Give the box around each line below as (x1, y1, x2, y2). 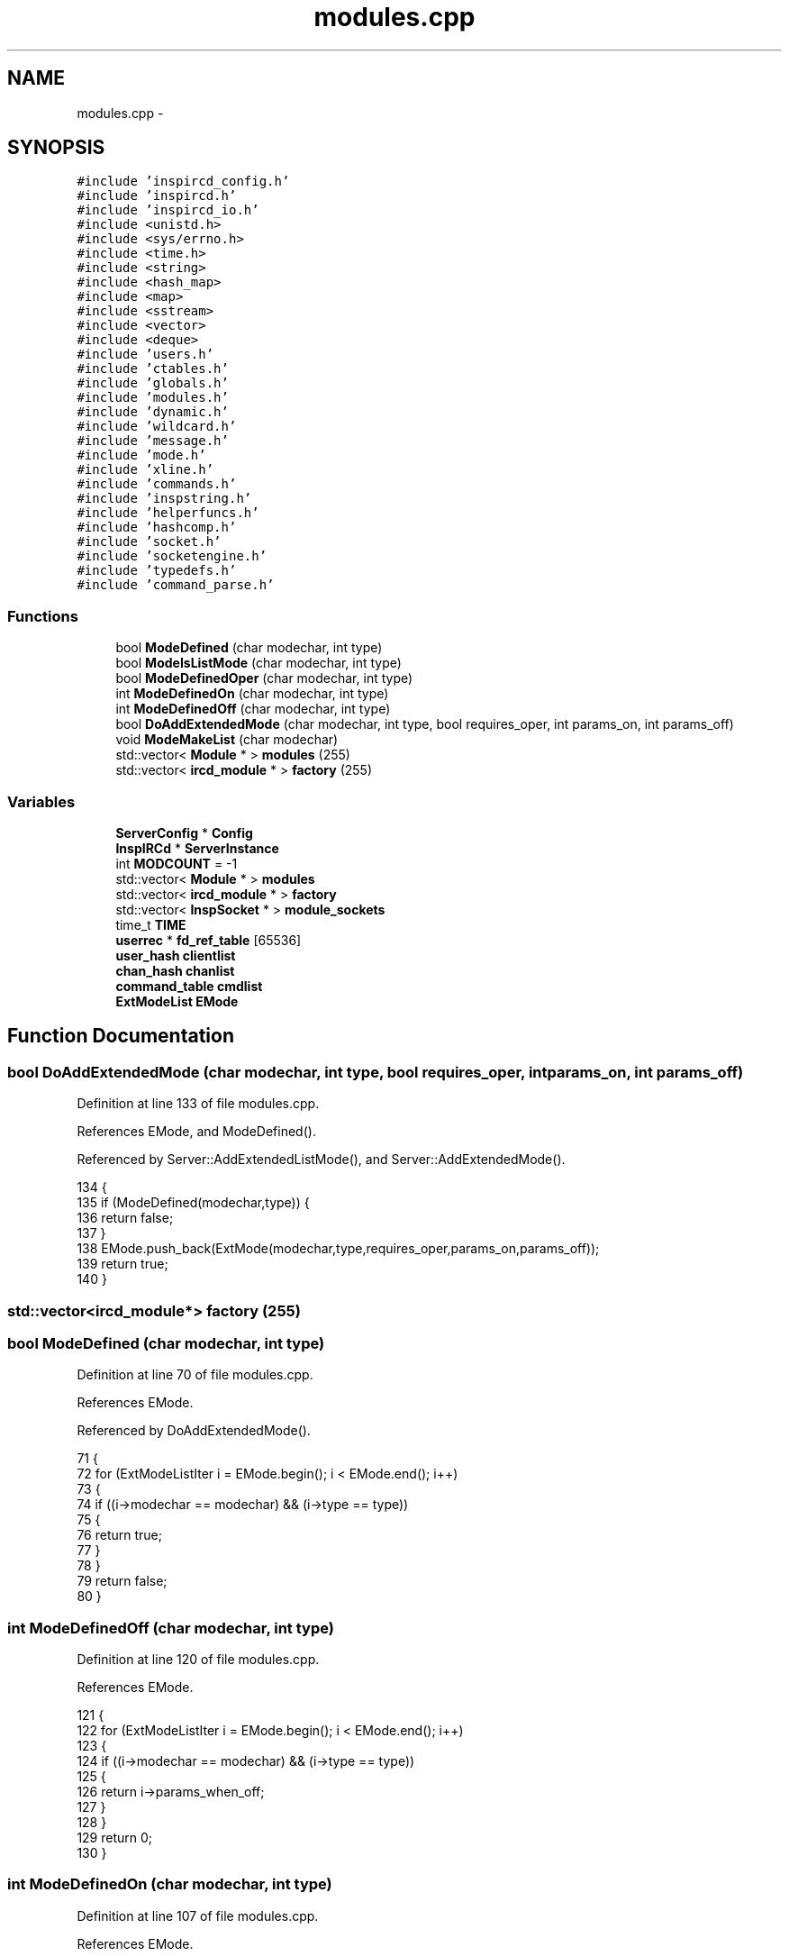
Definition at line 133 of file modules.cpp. (77, 1096, 320, 1112)
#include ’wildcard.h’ (77, 419, 237, 434)
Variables (7, 792, 76, 811)
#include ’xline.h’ (77, 462, 214, 478)
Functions (7, 606, 78, 625)
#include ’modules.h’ (77, 390, 229, 405)
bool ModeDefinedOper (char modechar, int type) (115, 670, 413, 687)
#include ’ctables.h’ (77, 361, 229, 377)
